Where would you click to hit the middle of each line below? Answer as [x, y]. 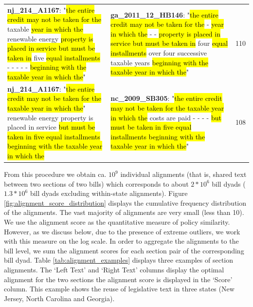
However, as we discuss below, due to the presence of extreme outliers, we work [122, 231]
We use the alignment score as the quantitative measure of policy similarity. [117, 221]
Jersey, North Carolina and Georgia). [59, 298]
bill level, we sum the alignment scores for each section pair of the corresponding [124, 250]
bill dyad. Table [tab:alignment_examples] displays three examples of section [119, 260]
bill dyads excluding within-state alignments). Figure [109, 193]
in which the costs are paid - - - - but [166, 117]
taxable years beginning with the [160, 62]
